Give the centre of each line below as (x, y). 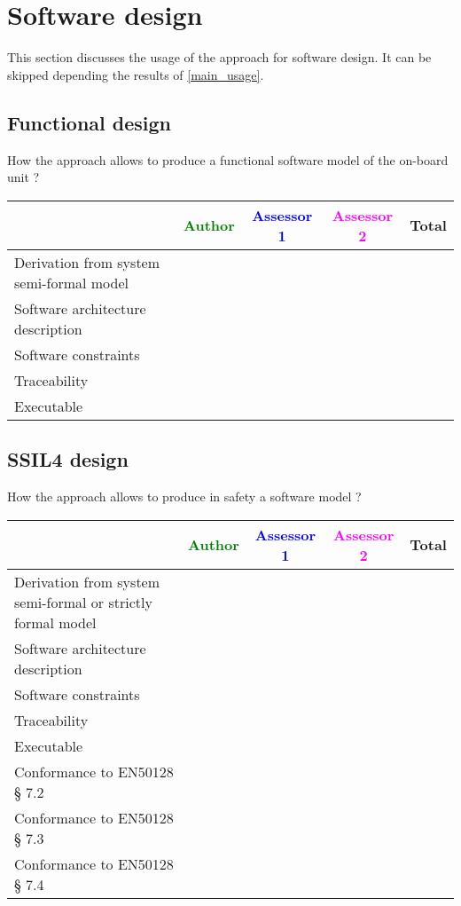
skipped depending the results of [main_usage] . (136, 74)
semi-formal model (72, 282)
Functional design (90, 122)
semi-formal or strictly (83, 602)
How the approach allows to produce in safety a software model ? (184, 496)
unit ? (23, 177)
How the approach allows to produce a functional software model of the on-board (228, 159)
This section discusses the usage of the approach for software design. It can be (219, 57)
